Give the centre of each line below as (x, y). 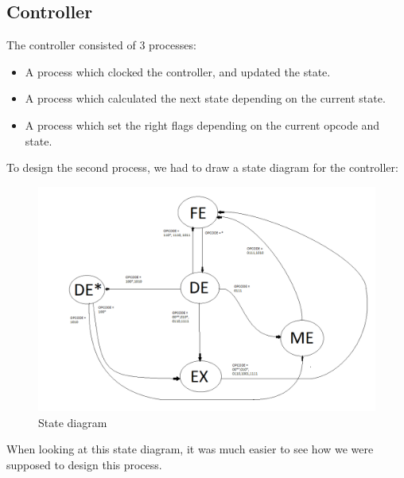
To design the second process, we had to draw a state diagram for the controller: (202, 167)
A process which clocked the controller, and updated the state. (178, 71)
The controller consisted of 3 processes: (101, 45)
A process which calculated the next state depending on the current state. (205, 98)
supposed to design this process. (84, 464)
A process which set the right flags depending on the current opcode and (202, 124)
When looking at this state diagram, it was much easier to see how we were (190, 449)
